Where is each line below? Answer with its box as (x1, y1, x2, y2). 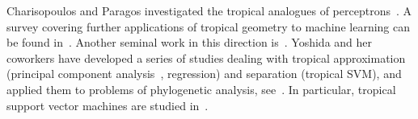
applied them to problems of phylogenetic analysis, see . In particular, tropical (6, 80, 396, 97)
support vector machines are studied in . (6, 96, 209, 113)
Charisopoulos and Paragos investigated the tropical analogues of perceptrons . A (6, 2, 412, 18)
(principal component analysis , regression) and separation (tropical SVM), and (6, 65, 402, 82)
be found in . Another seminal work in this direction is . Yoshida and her (6, 34, 373, 51)
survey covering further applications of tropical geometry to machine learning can (6, 18, 410, 35)
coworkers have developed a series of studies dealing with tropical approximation (6, 49, 406, 66)
